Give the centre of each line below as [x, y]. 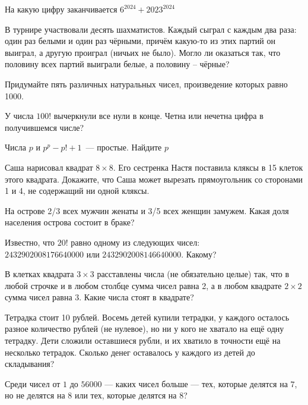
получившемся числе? [45, 127]
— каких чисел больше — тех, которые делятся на [196, 383]
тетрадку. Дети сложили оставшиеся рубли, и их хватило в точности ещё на [143, 340]
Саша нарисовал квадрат [49, 167]
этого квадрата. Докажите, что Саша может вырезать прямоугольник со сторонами [154, 179]
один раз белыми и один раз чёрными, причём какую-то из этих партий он [140, 41]
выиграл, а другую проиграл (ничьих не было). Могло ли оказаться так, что [143, 52]
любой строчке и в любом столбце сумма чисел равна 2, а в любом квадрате [143, 285]
